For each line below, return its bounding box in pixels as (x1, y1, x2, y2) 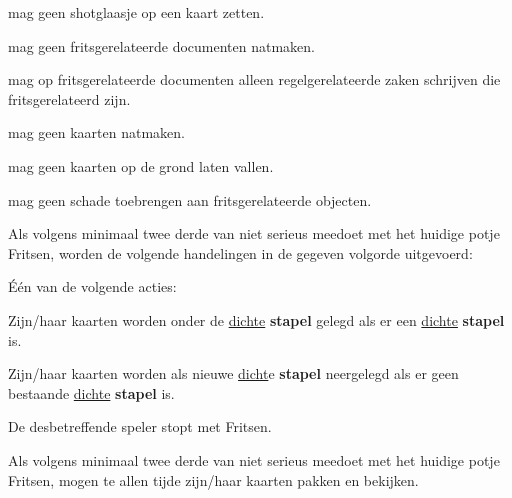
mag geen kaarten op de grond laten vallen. (8, 155, 274, 176)
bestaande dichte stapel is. (8, 382, 175, 403)
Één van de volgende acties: (8, 276, 177, 297)
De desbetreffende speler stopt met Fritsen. (8, 416, 272, 437)
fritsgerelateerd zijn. (8, 88, 131, 109)
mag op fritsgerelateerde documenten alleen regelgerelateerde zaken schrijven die (8, 69, 501, 90)
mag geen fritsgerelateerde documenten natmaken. (8, 35, 316, 56)
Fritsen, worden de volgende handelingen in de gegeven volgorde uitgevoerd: (8, 242, 473, 263)
